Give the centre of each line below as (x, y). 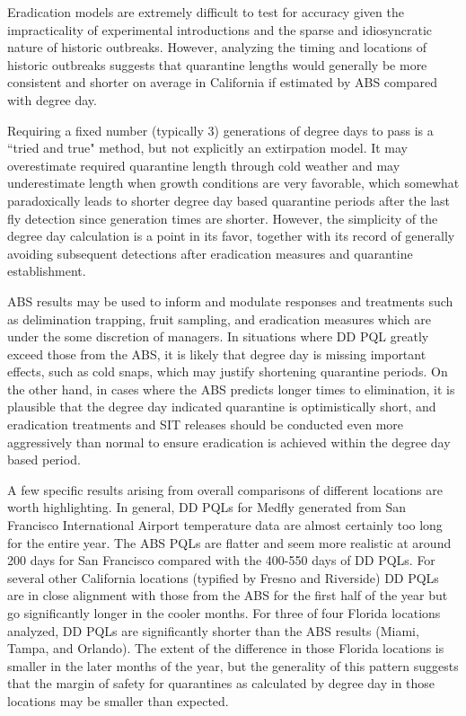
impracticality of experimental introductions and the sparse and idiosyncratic (220, 29)
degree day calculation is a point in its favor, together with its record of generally (231, 236)
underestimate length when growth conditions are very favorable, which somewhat (233, 183)
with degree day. (52, 99)
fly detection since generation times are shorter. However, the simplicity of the (223, 218)
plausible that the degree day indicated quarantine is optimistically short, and (222, 407)
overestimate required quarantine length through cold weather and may (204, 165)
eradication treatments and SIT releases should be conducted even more (206, 424)
